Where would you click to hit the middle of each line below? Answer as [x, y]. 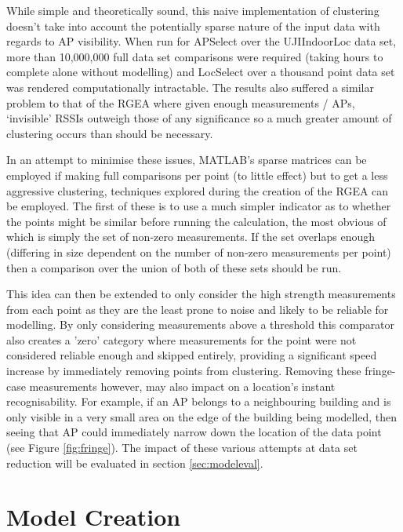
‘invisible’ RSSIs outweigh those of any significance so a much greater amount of [199, 118]
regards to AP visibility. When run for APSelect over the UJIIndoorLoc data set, [201, 41]
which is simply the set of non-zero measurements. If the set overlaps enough [191, 237]
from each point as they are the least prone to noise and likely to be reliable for [198, 309]
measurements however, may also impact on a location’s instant [182, 386]
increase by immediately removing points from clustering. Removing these [184, 371]
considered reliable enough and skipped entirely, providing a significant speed [192, 355]
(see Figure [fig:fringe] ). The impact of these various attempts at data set [182, 448]
